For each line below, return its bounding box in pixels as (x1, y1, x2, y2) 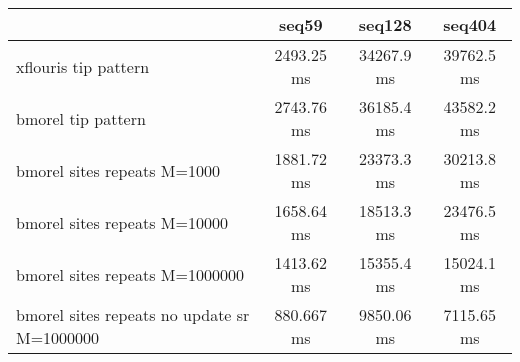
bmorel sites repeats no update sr (16, 303, 250, 326)
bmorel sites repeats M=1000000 (16, 262, 244, 286)
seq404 (443, 13, 497, 36)
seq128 (358, 13, 412, 36)
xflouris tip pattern (16, 54, 150, 78)
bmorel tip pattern (16, 106, 146, 130)
